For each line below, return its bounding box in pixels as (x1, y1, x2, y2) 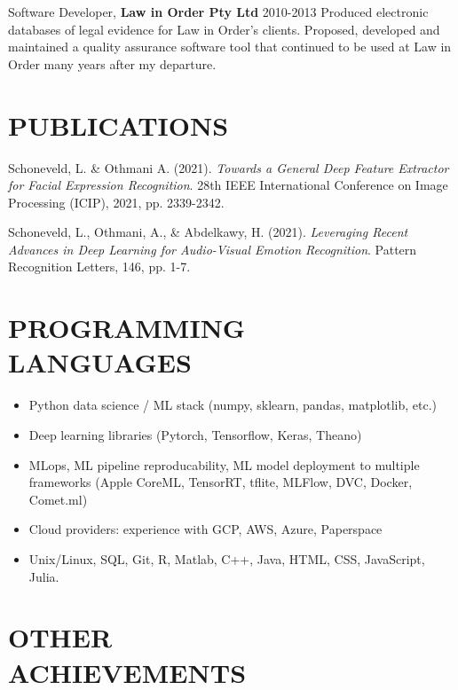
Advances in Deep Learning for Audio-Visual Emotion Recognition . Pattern (8, 239, 417, 258)
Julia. (28, 567, 59, 585)
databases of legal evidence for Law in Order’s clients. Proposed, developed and (8, 20, 440, 38)
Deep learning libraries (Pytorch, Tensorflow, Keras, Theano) (28, 425, 362, 443)
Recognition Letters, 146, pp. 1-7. (8, 257, 191, 276)
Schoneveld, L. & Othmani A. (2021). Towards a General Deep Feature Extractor (8, 158, 449, 176)
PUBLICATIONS (8, 106, 229, 143)
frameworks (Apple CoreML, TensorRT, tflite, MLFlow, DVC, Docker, (28, 473, 413, 491)
